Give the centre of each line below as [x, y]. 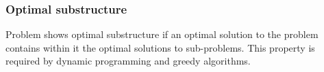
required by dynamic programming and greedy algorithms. [128, 61]
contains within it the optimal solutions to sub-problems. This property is [160, 47]
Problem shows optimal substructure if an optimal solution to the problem [162, 34]
